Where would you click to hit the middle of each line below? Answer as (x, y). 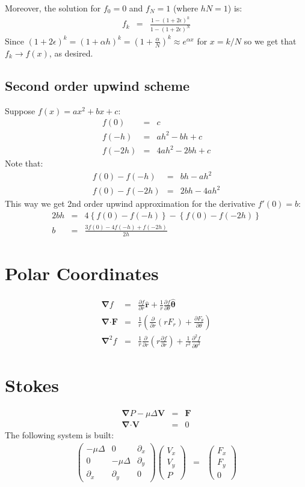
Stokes (32, 384)
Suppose (20, 110)
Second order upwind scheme (97, 85)
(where (186, 8)
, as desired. (71, 53)
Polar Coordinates (82, 273)
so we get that (270, 41)
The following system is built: (60, 434)
